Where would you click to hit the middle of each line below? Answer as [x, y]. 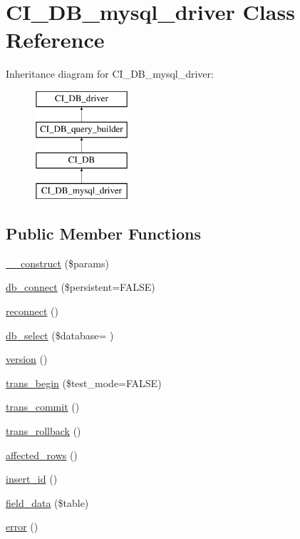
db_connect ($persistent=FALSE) [81, 287]
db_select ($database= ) [60, 335]
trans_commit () [43, 407]
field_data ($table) [47, 502]
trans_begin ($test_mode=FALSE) [84, 383]
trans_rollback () [43, 431]
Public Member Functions [103, 233]
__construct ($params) [57, 263]
